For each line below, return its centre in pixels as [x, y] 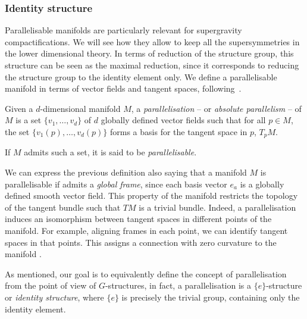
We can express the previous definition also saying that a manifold [126, 172]
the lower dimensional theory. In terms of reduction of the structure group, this [149, 53]
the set [17, 131]
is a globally [262, 184]
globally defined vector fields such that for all [183, 120]
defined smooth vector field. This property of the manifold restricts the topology [151, 196]
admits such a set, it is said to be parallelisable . [110, 152]
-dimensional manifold [80, 108]
